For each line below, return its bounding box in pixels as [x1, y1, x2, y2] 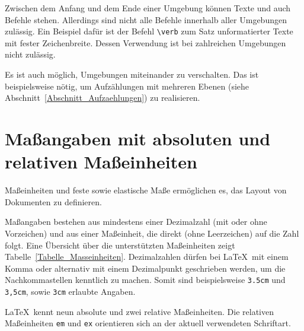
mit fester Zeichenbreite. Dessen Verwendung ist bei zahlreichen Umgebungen [5, 36, 286, 49]
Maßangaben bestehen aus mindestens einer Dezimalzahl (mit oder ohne [5, 215, 267, 228]
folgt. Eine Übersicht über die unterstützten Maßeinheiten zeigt [5, 238, 235, 251]
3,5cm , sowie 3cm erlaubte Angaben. [5, 285, 136, 297]
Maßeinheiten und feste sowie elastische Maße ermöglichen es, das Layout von [5, 184, 287, 196]
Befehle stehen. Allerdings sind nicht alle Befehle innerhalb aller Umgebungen [5, 13, 287, 26]
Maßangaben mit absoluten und [5, 126, 271, 150]
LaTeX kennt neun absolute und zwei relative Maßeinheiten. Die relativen [5, 305, 274, 317]
